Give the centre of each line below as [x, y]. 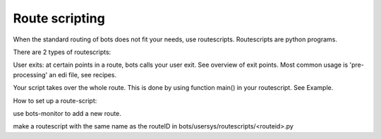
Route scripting [59, 18]
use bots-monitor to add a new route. [67, 113]
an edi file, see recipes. [83, 74]
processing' [30, 74]
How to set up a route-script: [55, 100]
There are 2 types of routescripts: [62, 52]
